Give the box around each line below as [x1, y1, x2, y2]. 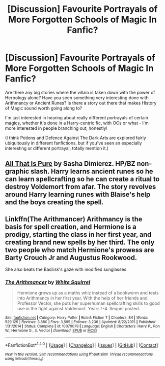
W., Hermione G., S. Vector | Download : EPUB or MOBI [5, 328, 97, 333]
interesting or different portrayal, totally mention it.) [5, 145, 109, 151]
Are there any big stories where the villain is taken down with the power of [5, 89, 155, 95]
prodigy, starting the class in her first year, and [5, 230, 152, 239]
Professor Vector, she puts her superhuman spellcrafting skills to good [17, 300, 160, 306]
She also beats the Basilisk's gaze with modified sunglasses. [5, 266, 128, 272]
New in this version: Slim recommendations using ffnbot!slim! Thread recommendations [5, 352, 153, 357]
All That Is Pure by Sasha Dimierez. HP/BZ [5, 159, 136, 168]
